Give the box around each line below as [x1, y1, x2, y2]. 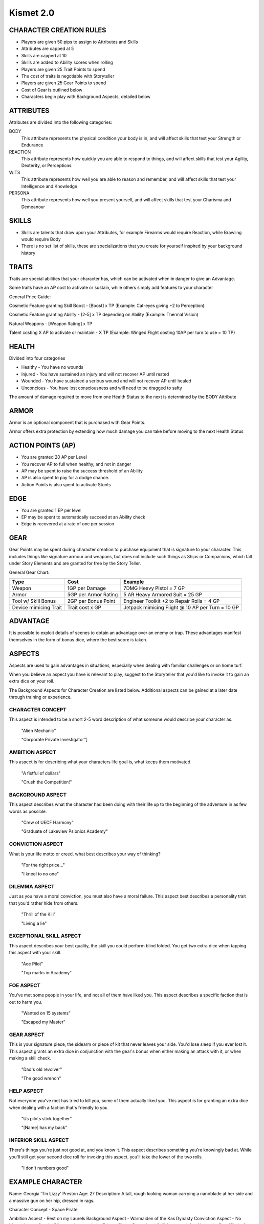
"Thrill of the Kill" [21, 911, 56, 918]
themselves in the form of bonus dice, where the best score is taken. [9, 636, 148, 642]
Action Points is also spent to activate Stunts [21, 481, 111, 487]
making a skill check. [9, 1055, 51, 1061]
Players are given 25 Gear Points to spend [21, 80, 106, 86]
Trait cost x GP [67, 604, 102, 611]
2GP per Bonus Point [67, 597, 115, 604]
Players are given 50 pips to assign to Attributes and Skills [21, 39, 138, 45]
